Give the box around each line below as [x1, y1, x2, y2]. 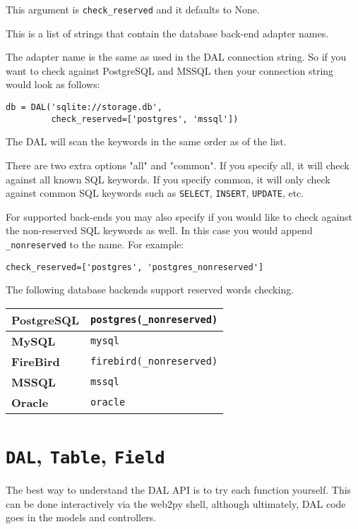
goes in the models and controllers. [6, 510, 157, 525]
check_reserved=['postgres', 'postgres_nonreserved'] [6, 262, 264, 272]
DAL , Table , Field [6, 441, 165, 470]
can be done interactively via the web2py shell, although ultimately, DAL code [6, 496, 346, 511]
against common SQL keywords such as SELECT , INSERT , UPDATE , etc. [6, 186, 304, 200]
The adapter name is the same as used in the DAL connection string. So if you [6, 49, 347, 64]
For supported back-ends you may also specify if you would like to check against [6, 209, 353, 224]
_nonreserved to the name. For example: [6, 236, 184, 251]
